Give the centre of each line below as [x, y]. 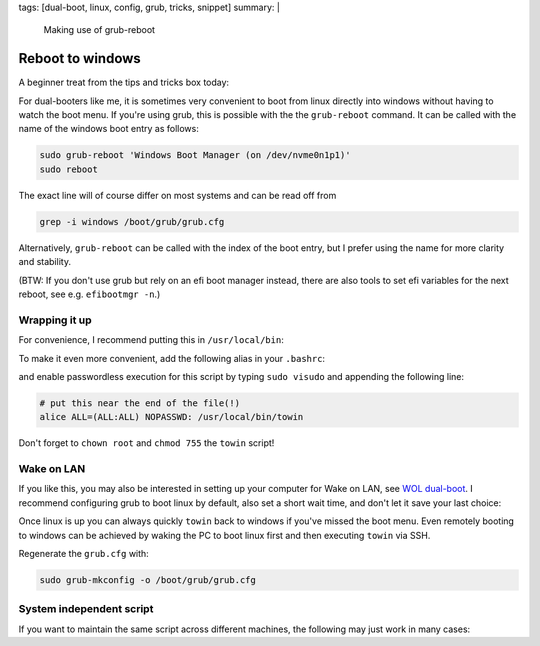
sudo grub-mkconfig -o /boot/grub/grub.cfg [148, 579]
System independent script [86, 609]
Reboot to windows [80, 58]
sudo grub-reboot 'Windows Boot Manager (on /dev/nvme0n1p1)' [195, 155]
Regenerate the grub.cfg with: [83, 553]
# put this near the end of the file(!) [139, 403]
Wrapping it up [55, 320]
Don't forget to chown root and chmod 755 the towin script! [146, 443]
